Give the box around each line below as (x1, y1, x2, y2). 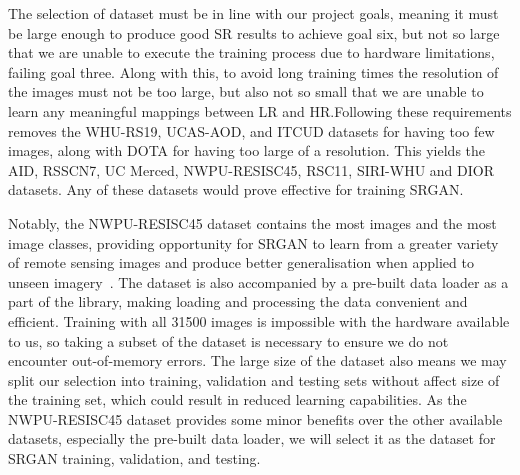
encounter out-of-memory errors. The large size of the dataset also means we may (8, 350, 507, 371)
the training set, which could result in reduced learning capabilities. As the (8, 389, 467, 410)
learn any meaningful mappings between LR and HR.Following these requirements (8, 100, 512, 121)
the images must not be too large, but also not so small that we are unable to (8, 81, 484, 102)
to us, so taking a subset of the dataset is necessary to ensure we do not (8, 330, 449, 351)
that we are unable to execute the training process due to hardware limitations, (8, 42, 495, 63)
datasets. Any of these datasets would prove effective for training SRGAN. (8, 179, 464, 200)
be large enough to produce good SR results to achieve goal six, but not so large (8, 22, 500, 43)
